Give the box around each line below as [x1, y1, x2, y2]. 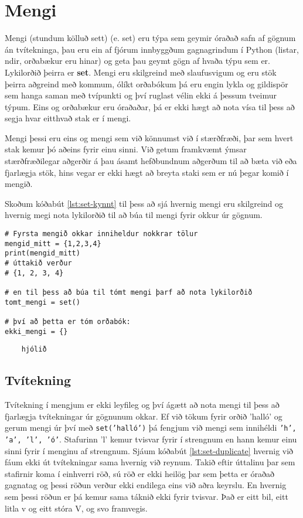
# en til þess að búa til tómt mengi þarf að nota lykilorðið [5, 288, 253, 297]
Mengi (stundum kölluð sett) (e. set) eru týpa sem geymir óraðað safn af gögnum [5, 32, 296, 44]
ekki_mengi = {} [5, 327, 68, 336]
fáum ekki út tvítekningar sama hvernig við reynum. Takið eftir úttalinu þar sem [5, 456, 295, 468]
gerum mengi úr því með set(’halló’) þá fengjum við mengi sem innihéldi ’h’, [5, 421, 297, 434]
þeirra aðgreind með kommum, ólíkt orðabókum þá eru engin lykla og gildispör [5, 77, 288, 90]
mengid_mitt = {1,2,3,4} [5, 239, 101, 248]
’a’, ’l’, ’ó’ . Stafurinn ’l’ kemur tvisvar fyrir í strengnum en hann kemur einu [5, 432, 297, 445]
